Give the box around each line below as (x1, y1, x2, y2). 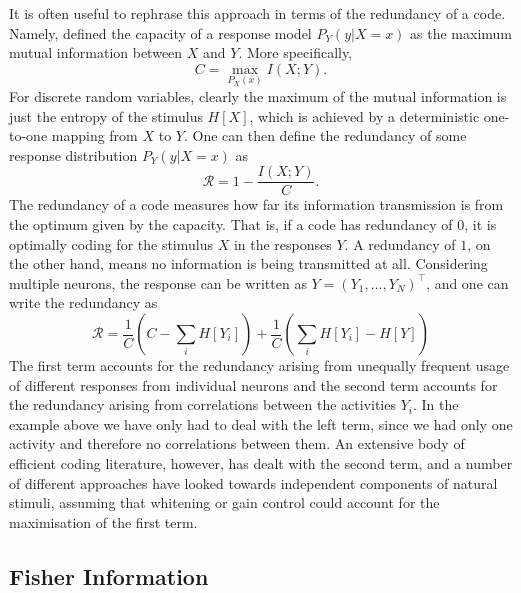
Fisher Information (9, 560, 209, 591)
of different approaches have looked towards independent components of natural (9, 472, 498, 493)
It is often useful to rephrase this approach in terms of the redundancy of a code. (9, 3, 506, 23)
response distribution (9, 144, 138, 165)
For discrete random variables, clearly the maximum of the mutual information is (9, 86, 507, 106)
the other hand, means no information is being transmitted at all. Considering (9, 253, 488, 274)
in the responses (233, 233, 332, 254)
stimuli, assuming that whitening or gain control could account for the (9, 492, 440, 513)
